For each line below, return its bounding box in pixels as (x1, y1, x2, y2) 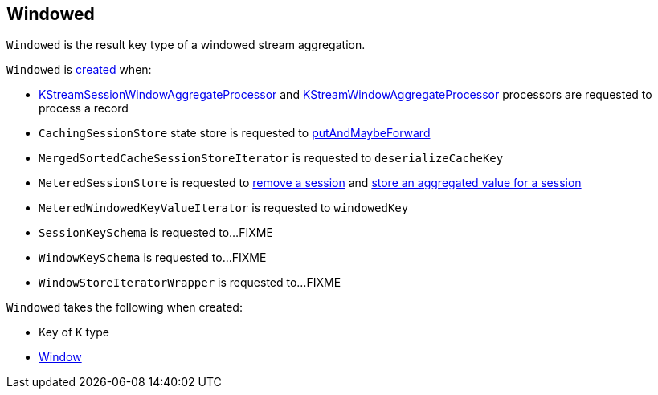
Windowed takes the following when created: (6, 300, 243, 315)
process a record (39, 101, 129, 116)
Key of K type (39, 325, 109, 340)
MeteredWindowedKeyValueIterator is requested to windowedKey (39, 201, 409, 215)
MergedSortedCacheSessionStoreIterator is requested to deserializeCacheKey (39, 151, 504, 165)
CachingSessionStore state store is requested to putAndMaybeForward (39, 126, 431, 140)
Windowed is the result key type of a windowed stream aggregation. (6, 38, 366, 52)
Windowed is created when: (6, 63, 152, 77)
